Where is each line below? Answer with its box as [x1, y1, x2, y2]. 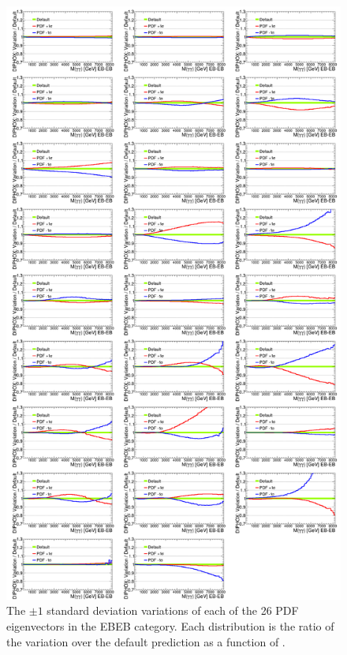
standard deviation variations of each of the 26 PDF [47, 602, 299, 619]
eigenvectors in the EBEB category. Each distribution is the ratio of [6, 617, 334, 634]
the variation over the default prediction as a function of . [6, 633, 285, 649]
